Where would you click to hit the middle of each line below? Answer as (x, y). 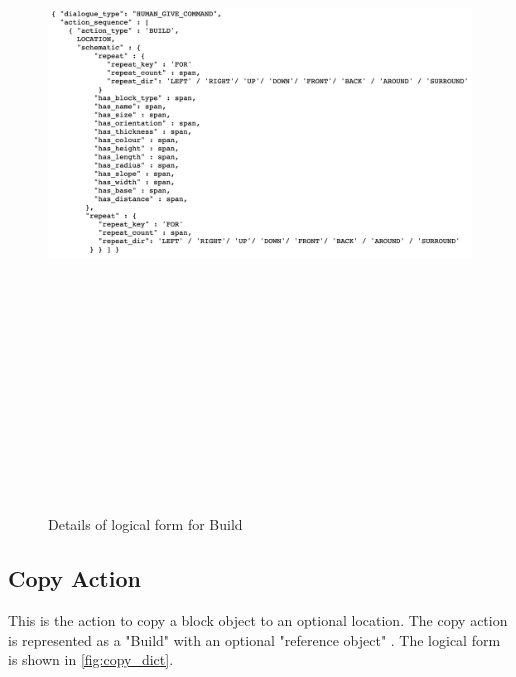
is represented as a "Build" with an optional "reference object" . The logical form (254, 639)
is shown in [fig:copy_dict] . (91, 659)
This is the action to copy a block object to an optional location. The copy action (258, 620)
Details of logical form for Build (145, 524)
